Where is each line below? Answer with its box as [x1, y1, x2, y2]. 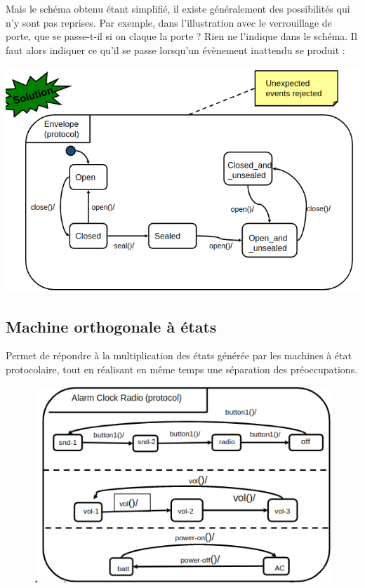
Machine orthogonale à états [6, 315, 217, 337]
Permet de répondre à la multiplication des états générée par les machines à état [6, 348, 352, 363]
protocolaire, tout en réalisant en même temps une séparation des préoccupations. [6, 362, 358, 376]
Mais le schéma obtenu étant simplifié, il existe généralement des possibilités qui [6, 1, 350, 15]
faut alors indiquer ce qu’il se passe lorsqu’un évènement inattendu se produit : [6, 42, 345, 57]
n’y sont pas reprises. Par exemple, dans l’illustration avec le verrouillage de [6, 15, 332, 29]
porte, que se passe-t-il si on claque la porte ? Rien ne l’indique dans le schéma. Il [6, 29, 357, 44]
